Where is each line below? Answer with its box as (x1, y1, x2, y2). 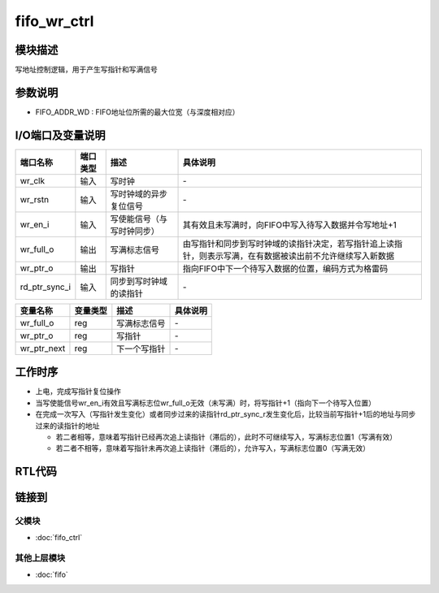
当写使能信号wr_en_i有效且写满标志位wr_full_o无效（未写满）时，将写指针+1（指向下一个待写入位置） (35, 398, 376, 408)
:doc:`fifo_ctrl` (35, 532, 83, 542)
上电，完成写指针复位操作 (35, 387, 121, 396)
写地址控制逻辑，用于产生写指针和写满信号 (15, 65, 158, 75)
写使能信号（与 (110, 213, 168, 224)
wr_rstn (20, 193, 49, 205)
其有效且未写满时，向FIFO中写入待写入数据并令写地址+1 (182, 219, 398, 231)
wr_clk (20, 175, 45, 186)
